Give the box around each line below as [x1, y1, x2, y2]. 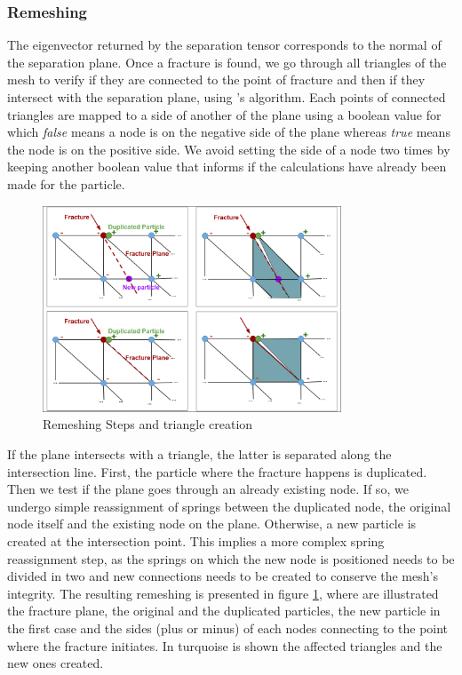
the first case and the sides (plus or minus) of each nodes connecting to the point [7, 619, 449, 637]
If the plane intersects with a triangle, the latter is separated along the [7, 445, 392, 464]
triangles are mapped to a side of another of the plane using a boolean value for [7, 105, 442, 123]
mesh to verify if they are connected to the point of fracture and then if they [7, 70, 426, 89]
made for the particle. [7, 174, 125, 193]
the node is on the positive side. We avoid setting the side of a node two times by [7, 139, 450, 158]
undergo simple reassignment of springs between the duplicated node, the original [7, 496, 451, 515]
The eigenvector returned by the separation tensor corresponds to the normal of [7, 36, 442, 54]
